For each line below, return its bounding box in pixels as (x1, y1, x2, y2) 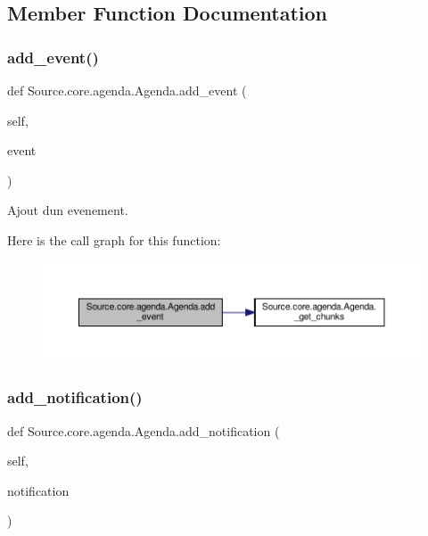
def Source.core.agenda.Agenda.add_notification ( (7, 421, 280, 440)
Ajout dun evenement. (7, 201, 128, 219)
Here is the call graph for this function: (7, 230, 221, 249)
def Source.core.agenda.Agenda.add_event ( (7, 81, 247, 99)
